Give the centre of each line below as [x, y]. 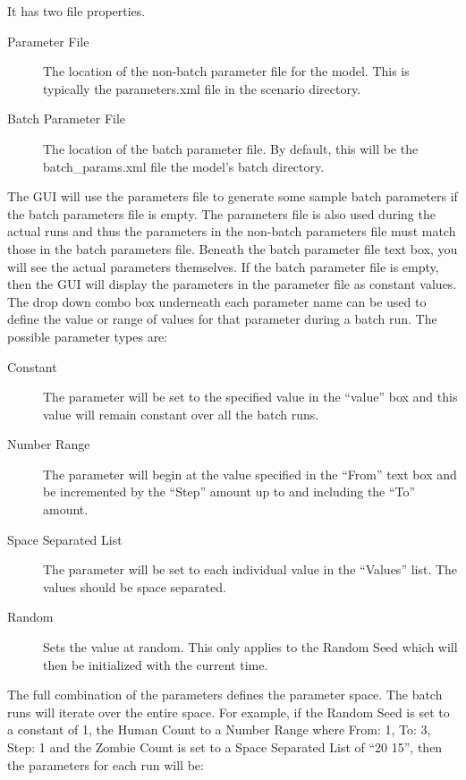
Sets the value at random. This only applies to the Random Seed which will [250, 647]
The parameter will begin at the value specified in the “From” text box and [250, 474]
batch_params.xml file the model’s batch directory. [184, 166]
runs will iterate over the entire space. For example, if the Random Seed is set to [229, 712]
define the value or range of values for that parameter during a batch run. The [222, 319]
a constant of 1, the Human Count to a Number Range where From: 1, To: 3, [219, 729]
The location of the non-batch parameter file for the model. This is [226, 71]
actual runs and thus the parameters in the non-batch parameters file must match [232, 231]
